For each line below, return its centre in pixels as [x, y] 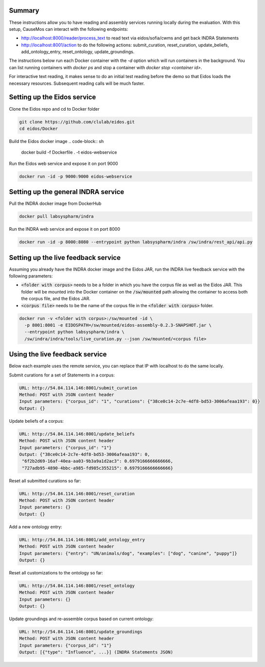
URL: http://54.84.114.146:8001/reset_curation [77, 493]
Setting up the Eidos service [53, 97]
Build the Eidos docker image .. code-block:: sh [56, 141]
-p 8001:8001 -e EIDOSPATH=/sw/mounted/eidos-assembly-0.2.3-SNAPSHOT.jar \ [118, 325]
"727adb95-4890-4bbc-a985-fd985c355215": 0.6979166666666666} [98, 468]
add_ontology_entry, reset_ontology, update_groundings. [78, 52]
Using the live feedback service [58, 354]
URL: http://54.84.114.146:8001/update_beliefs [77, 434]
